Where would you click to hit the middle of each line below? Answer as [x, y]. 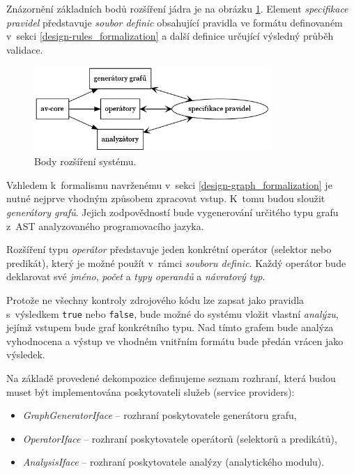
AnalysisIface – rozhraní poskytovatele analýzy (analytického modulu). [174, 462]
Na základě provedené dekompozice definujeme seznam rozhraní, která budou [171, 378]
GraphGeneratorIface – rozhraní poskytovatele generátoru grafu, [160, 415]
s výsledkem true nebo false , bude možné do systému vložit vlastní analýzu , [172, 313]
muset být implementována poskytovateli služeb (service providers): [151, 391]
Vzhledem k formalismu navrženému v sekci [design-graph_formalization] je [169, 184]
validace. [25, 49]
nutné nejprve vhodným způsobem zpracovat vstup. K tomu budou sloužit [166, 198]
